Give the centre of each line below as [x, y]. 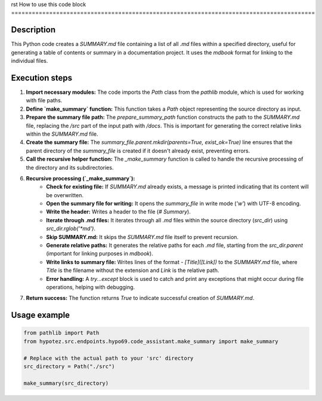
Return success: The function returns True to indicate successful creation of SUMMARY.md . [140, 298]
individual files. [30, 61]
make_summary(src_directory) [66, 383]
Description [33, 30]
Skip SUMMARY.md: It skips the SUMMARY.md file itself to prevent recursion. [142, 237]
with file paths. [44, 100]
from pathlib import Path [61, 333]
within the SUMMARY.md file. [62, 134]
